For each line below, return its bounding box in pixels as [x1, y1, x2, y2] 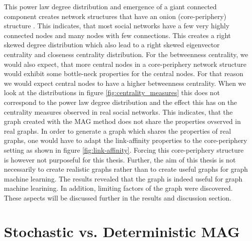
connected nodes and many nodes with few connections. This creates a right [4, 30, 231, 40]
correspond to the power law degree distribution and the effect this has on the [4, 97, 237, 107]
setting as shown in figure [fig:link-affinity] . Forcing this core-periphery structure [4, 144, 244, 155]
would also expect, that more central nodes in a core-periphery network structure [4, 59, 247, 69]
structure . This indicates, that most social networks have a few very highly [4, 20, 230, 31]
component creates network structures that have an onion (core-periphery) [4, 11, 227, 21]
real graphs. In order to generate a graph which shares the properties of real [4, 125, 231, 136]
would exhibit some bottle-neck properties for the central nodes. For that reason [4, 68, 244, 79]
